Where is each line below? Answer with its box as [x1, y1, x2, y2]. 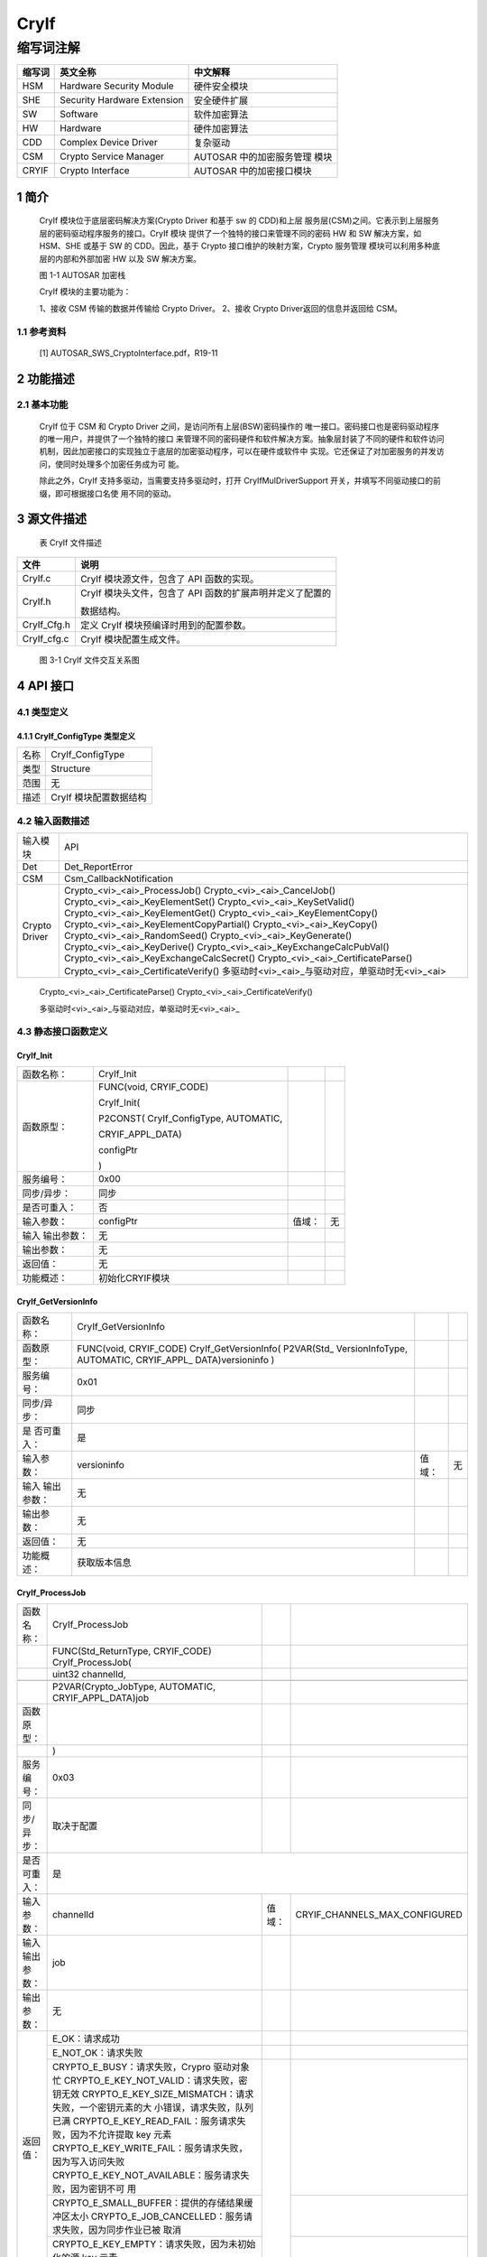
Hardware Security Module [60, 79, 175, 92]
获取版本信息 [77, 1556, 132, 1569]
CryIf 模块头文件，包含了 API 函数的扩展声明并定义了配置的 [79, 587, 332, 599]
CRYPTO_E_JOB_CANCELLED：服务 [90, 2210, 243, 2223]
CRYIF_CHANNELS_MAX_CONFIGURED [295, 1909, 464, 1921]
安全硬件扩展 [193, 95, 248, 107]
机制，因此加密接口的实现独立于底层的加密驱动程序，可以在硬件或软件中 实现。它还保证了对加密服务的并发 [39, 446, 436, 457]
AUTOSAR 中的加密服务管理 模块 [193, 151, 333, 163]
